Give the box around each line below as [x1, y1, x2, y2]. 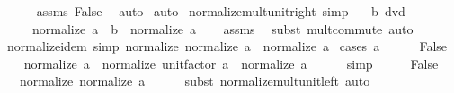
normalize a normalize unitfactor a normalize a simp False [23, 54, 439, 72]
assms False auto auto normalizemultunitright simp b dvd [36, 2, 405, 20]
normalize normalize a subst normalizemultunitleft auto [19, 72, 370, 90]
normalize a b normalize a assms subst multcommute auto [31, 19, 414, 38]
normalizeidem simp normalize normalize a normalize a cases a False [6, 37, 448, 55]
